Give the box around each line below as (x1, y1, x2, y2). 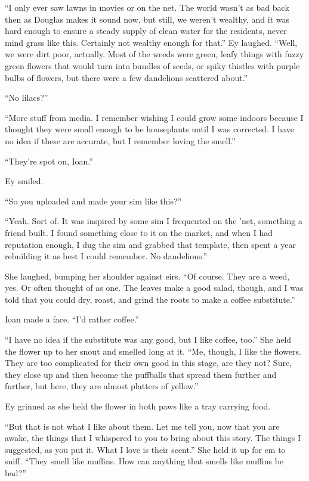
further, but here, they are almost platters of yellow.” (5, 380, 199, 392)
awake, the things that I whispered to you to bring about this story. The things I (5, 432, 301, 444)
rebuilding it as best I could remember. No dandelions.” (5, 250, 208, 262)
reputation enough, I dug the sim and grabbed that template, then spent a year (5, 238, 296, 250)
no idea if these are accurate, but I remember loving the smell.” (5, 134, 236, 147)
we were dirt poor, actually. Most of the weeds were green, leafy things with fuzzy (5, 48, 304, 60)
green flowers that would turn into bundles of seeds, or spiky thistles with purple (5, 59, 300, 72)
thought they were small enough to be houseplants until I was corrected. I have (5, 123, 294, 135)
